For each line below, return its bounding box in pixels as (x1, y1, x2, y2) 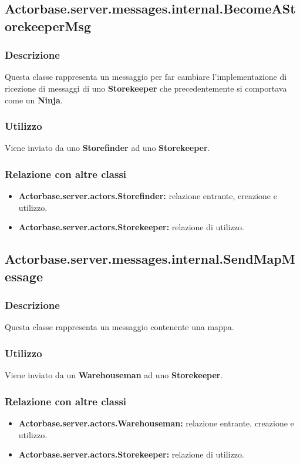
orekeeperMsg (5, 16, 91, 35)
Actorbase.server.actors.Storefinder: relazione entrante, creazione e (18, 190, 277, 202)
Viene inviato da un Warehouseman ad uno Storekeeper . (5, 369, 223, 381)
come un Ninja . (5, 93, 63, 106)
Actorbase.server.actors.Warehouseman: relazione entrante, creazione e (18, 417, 294, 429)
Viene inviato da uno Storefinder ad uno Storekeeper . (5, 142, 210, 154)
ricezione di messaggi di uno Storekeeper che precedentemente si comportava (5, 82, 287, 94)
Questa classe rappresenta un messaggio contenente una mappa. (5, 321, 234, 333)
